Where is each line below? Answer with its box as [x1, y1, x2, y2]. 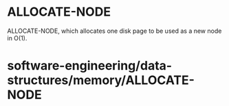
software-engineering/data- [7, 58, 173, 74]
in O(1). [7, 34, 28, 42]
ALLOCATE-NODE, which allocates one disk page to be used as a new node [7, 27, 222, 35]
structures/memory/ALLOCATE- [7, 72, 195, 88]
